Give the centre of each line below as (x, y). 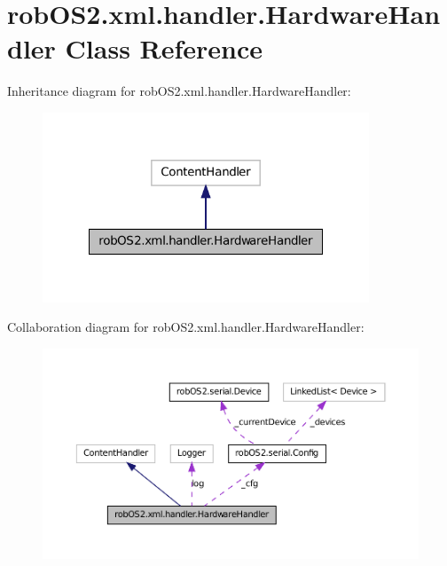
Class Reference (164, 48)
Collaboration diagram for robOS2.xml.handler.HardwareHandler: (186, 327)
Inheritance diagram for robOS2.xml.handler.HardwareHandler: (179, 91)
